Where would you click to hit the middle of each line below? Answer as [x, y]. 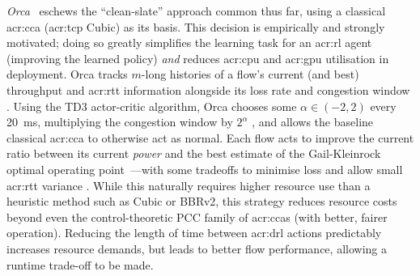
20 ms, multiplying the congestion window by [120, 122]
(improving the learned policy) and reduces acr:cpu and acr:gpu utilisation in [198, 58]
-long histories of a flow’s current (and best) [250, 74]
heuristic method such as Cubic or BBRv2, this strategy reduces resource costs [202, 201]
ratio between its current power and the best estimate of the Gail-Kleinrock [194, 153]
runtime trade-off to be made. [80, 264]
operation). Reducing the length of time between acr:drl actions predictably [194, 233]
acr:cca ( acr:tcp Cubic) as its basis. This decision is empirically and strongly [196, 26]
